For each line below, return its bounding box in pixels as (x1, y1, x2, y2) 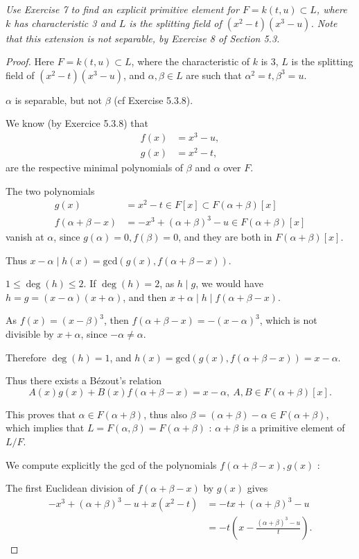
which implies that (6, 420, 85, 435)
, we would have (195, 276, 263, 291)
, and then (123, 289, 167, 304)
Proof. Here (6, 54, 54, 69)
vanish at (6, 230, 44, 244)
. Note (310, 15, 338, 30)
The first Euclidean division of (6, 481, 134, 495)
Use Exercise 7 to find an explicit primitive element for (6, 2, 239, 16)
